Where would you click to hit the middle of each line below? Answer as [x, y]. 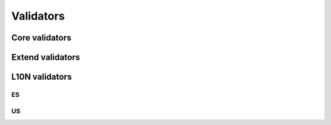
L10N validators [42, 77]
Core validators [41, 38]
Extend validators [46, 57]
